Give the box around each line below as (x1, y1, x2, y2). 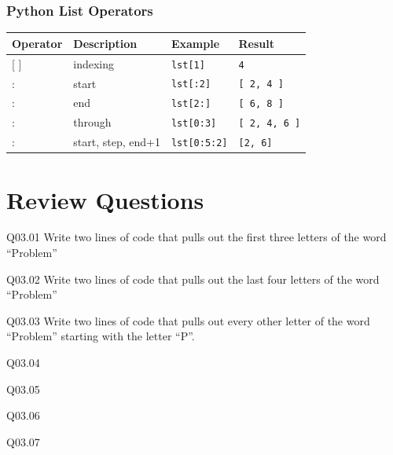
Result (238, 35, 275, 51)
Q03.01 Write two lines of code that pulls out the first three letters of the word (6, 229, 387, 245)
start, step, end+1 (73, 134, 160, 150)
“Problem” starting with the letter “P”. (6, 328, 195, 344)
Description (73, 35, 138, 51)
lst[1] (171, 59, 205, 71)
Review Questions (6, 183, 204, 215)
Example (171, 35, 220, 51)
